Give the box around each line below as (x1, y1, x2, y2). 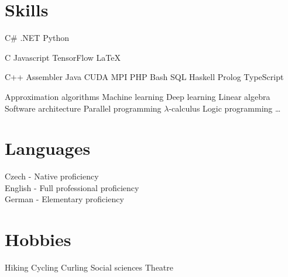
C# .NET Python (5, 32, 70, 44)
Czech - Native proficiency (5, 170, 99, 182)
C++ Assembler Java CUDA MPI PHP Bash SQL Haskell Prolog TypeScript (5, 71, 284, 83)
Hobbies (5, 227, 71, 251)
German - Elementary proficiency (5, 193, 124, 205)
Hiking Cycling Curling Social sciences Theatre (5, 261, 174, 273)
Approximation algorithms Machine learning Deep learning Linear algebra (5, 90, 270, 102)
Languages (5, 136, 91, 160)
